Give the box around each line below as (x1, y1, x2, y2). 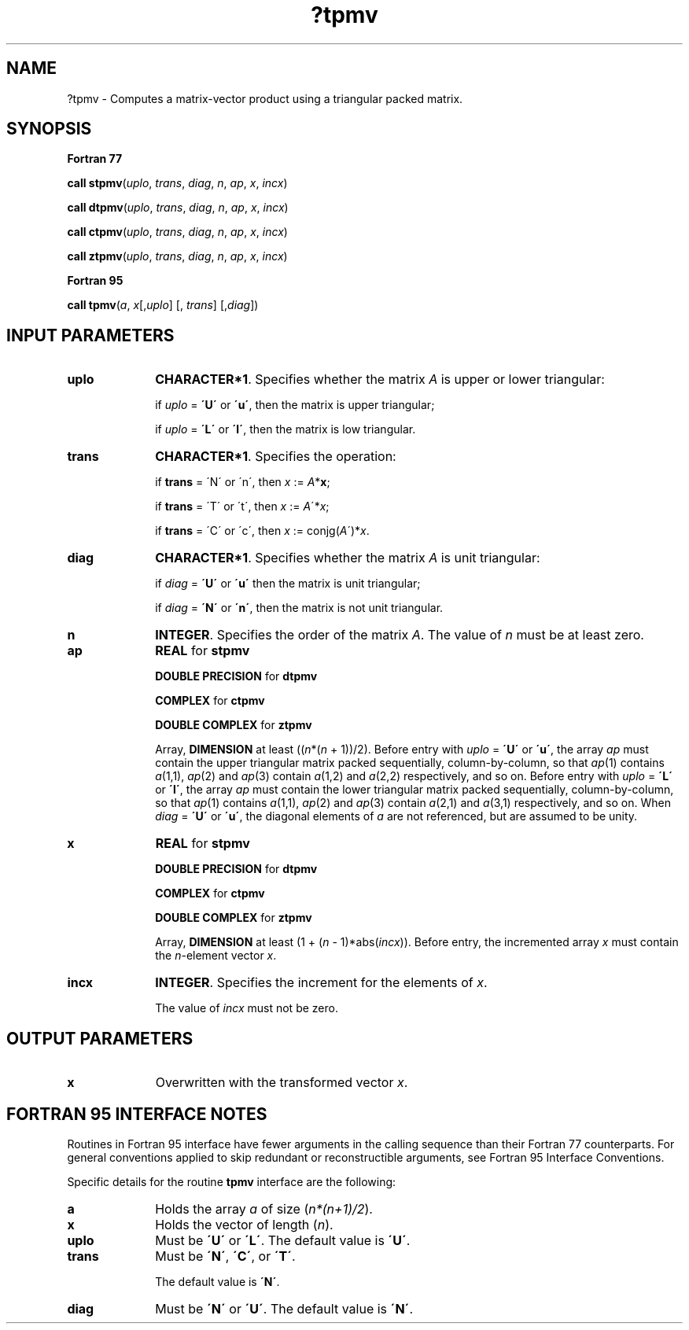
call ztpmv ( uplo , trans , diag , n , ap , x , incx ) (67, 249, 288, 263)
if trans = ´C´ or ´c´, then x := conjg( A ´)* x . (155, 524, 370, 538)
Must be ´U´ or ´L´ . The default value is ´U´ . (155, 1232, 411, 1248)
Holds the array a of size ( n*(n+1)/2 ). (155, 1200, 373, 1217)
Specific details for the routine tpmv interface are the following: (67, 1174, 396, 1188)
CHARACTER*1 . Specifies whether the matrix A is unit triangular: (155, 550, 540, 566)
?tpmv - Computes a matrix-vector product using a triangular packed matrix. (67, 91, 463, 105)
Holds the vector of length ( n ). (155, 1216, 333, 1232)
